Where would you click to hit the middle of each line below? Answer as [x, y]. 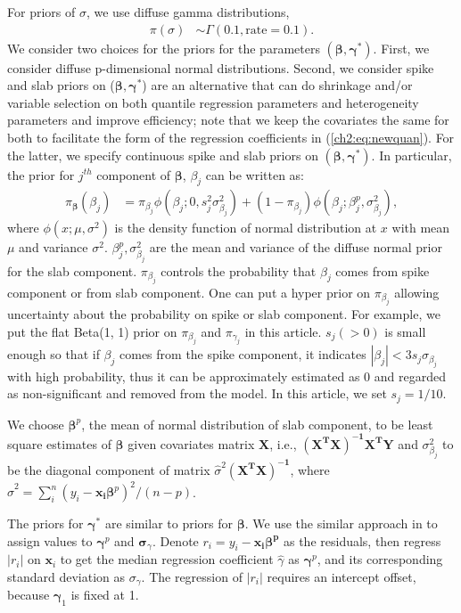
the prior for [41, 174]
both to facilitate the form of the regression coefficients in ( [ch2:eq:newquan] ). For [231, 137]
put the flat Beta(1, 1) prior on [92, 331]
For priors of [41, 12]
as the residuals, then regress [362, 540]
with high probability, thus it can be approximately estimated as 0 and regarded [226, 376]
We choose [36, 424]
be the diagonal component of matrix [109, 469]
